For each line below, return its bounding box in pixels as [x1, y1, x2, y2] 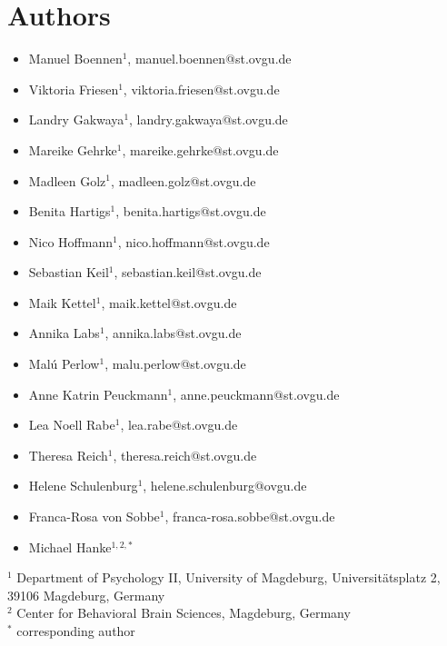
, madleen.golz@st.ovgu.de [110, 171, 256, 190]
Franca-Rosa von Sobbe [28, 507, 160, 526]
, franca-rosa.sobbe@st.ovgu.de [164, 507, 335, 526]
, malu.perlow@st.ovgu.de [104, 354, 246, 373]
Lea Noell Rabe [28, 415, 115, 434]
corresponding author [16, 621, 135, 640]
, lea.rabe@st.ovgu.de [120, 415, 238, 434]
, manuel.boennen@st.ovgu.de [127, 49, 292, 68]
